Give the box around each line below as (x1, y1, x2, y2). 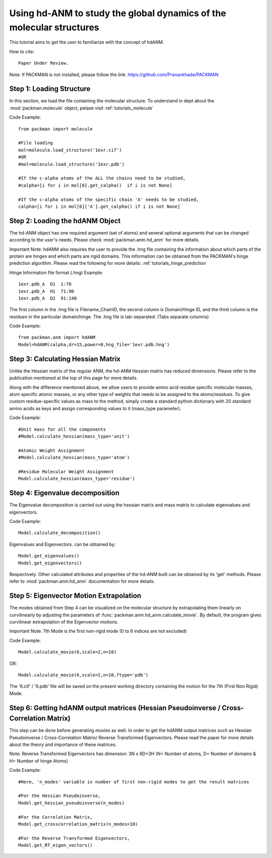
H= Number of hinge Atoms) (9, 758, 68, 764)
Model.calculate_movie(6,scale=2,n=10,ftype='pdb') (18, 672, 149, 678)
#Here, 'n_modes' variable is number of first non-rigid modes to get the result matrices (18, 779, 249, 784)
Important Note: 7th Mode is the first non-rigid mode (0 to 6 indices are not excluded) (9, 628, 187, 634)
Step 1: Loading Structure (9, 85, 91, 93)
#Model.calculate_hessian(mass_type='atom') (18, 454, 130, 461)
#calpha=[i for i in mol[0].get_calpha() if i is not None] (18, 182, 172, 188)
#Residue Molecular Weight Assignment (18, 469, 114, 474)
